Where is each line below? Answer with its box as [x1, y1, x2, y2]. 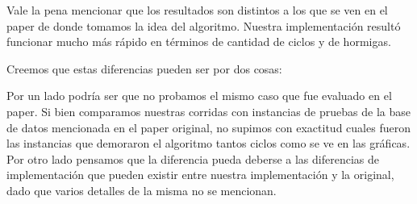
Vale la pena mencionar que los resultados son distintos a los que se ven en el [6, 2, 388, 18]
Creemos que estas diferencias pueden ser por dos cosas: [6, 60, 282, 77]
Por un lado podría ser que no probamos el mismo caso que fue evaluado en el [6, 87, 392, 104]
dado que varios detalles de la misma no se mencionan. [6, 181, 277, 198]
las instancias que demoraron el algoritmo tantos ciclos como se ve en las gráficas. [6, 135, 411, 152]
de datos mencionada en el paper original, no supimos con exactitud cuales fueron [6, 119, 411, 135]
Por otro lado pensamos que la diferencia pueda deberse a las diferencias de [6, 150, 379, 167]
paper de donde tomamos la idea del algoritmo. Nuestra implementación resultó [6, 17, 401, 34]
